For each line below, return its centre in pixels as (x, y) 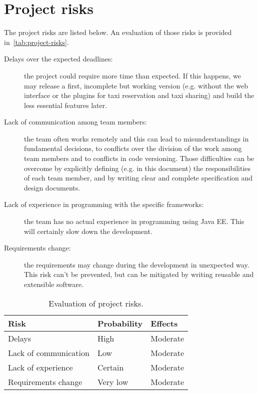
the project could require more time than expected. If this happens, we (132, 75)
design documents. (52, 187)
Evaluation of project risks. (96, 303)
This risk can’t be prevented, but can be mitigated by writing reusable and (139, 274)
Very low (113, 381)
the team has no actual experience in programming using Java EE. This (134, 221)
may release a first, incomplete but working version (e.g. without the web (136, 85)
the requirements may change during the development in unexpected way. (137, 264)
